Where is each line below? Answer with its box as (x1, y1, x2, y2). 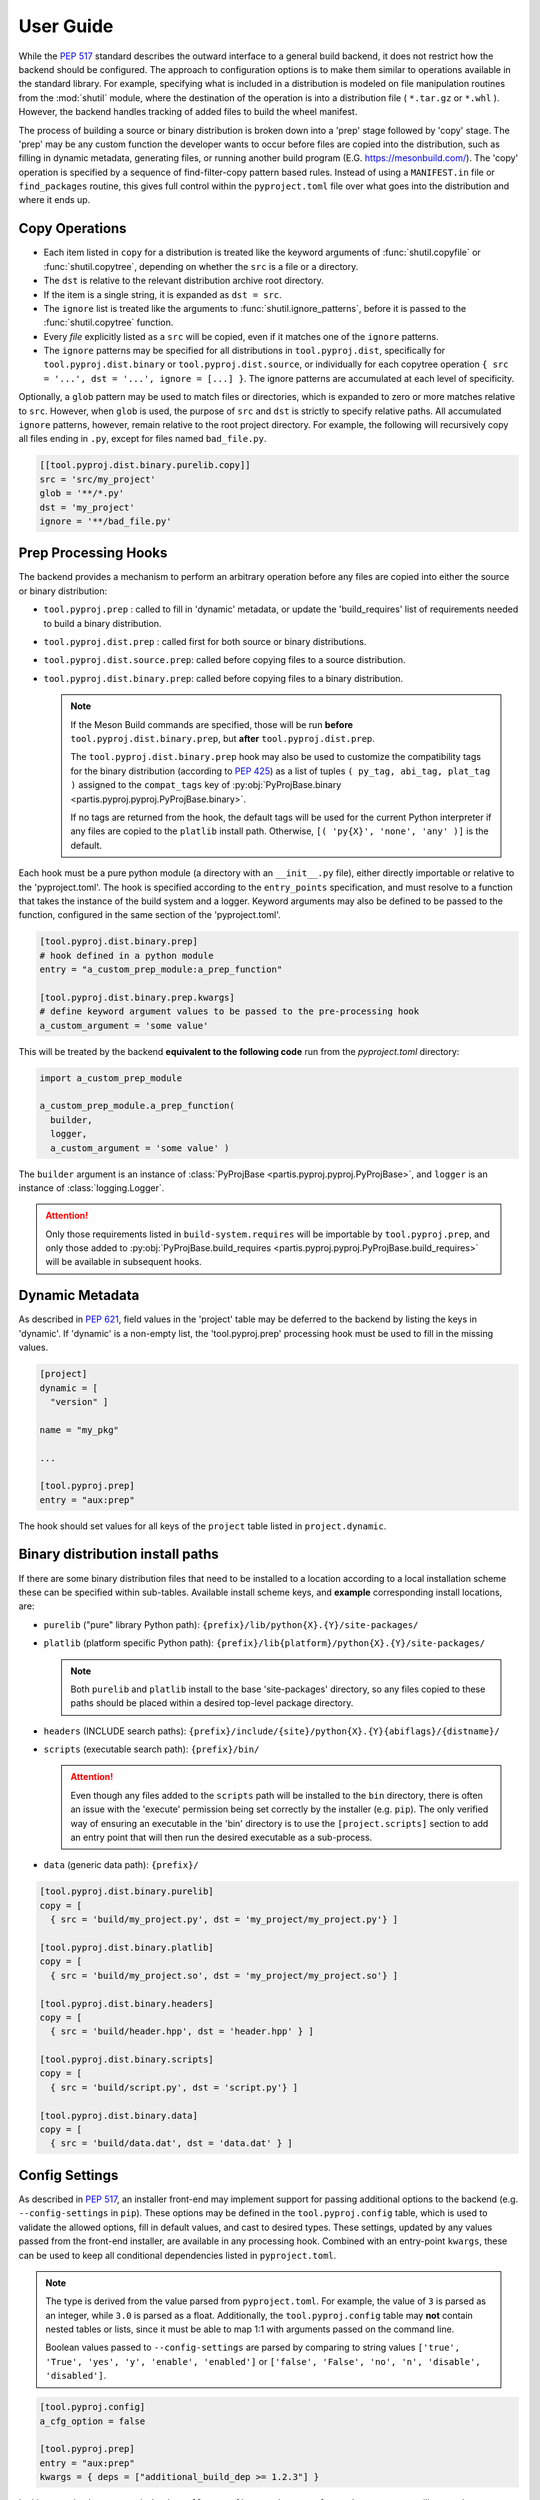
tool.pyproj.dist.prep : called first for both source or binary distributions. (43, 636, 367, 648)
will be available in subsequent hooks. (45, 1256, 202, 1268)
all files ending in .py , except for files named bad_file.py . (18, 433, 267, 445)
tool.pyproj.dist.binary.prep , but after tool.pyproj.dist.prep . (70, 733, 375, 744)
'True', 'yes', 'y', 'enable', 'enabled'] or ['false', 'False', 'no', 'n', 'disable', (45, 2355, 481, 2367)
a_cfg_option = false (39, 2415, 146, 2427)
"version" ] (50, 1396, 109, 1407)
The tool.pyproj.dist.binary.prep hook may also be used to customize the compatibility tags (70, 751, 482, 763)
